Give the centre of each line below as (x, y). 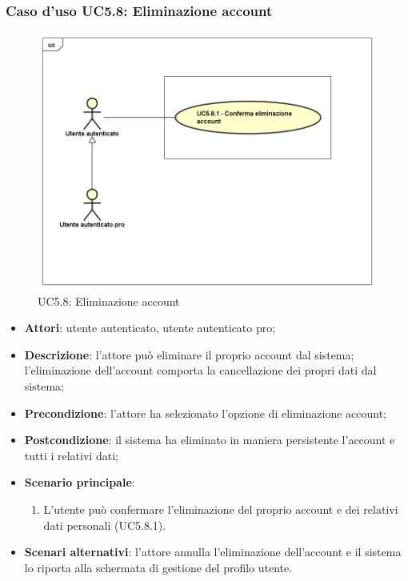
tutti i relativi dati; (71, 455)
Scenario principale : (80, 482)
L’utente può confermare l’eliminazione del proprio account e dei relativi (221, 509)
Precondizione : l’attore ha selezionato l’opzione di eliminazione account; (205, 413)
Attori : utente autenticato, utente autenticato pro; (150, 328)
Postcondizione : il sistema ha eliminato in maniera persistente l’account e (210, 440)
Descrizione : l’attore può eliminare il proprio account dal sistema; (189, 354)
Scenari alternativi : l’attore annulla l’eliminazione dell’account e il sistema (213, 552)
